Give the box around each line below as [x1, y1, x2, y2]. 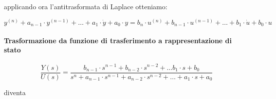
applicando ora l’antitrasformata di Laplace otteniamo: [4, 1, 167, 11]
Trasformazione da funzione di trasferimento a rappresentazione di [4, 35, 232, 45]
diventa [4, 87, 26, 97]
